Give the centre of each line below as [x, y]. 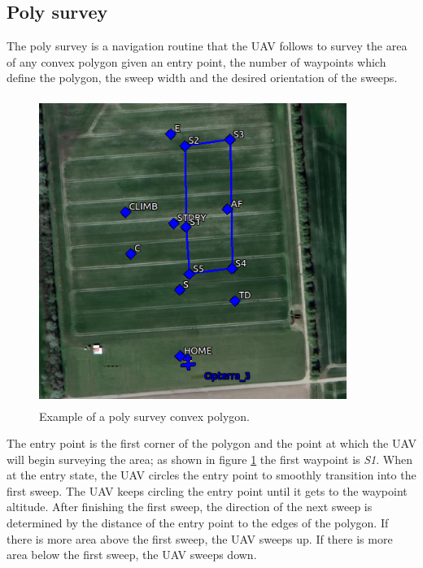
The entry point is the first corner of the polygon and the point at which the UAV [211, 443]
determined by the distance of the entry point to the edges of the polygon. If [198, 523]
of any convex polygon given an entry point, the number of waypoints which [196, 61]
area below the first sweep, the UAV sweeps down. [132, 555]
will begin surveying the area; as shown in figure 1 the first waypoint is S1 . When [209, 459]
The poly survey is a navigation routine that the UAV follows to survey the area [207, 46]
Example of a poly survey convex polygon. [144, 416]
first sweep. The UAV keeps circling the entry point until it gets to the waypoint [207, 490]
